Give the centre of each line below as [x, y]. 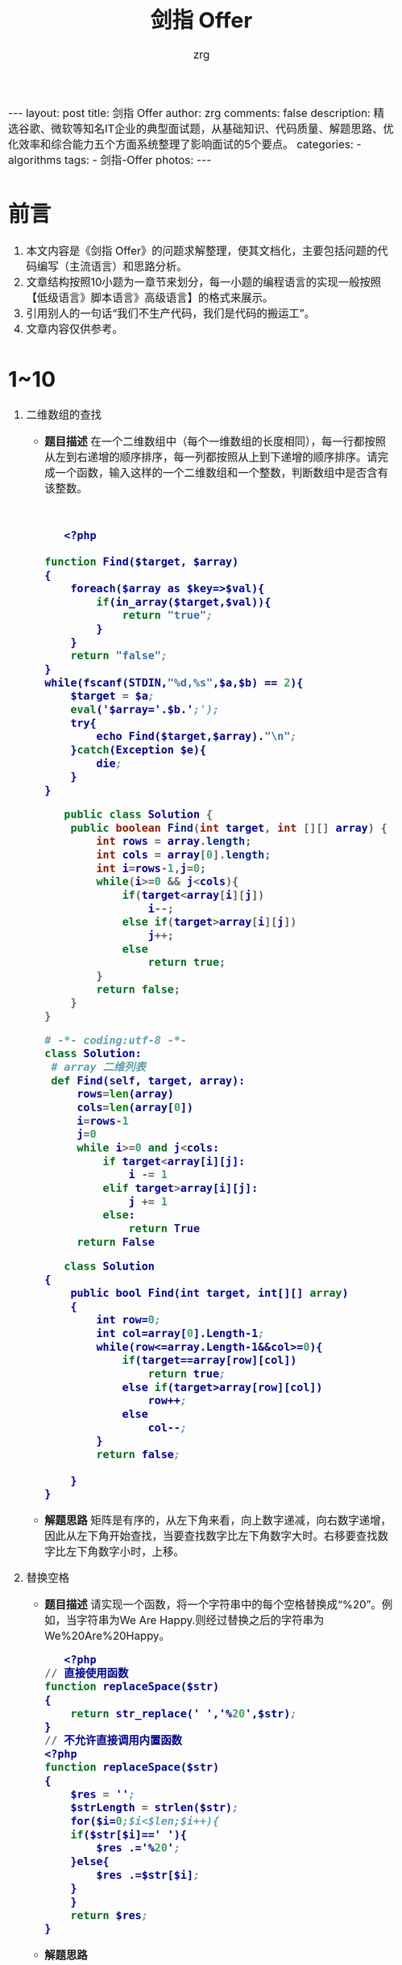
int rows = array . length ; [174, 841]
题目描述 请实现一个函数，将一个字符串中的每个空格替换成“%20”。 [213, 1604]
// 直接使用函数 [87, 1673]
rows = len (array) [126, 1094]
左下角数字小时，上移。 [125, 1552]
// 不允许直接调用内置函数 [114, 1740]
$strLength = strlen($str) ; [154, 1808]
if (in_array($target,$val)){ [184, 602]
